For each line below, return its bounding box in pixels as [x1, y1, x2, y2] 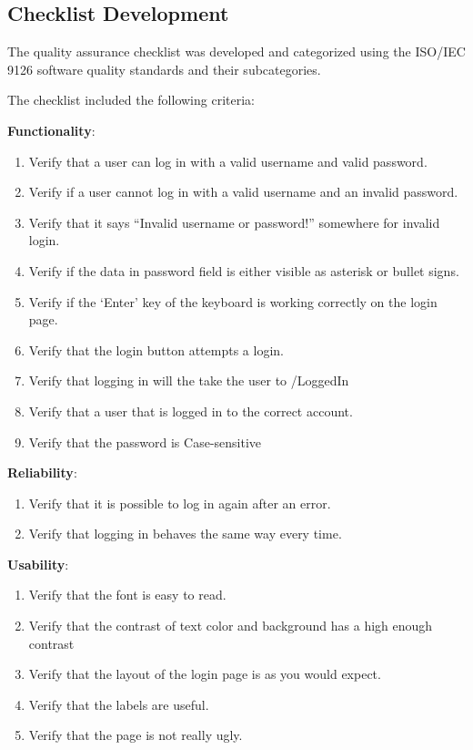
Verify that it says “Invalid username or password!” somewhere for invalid [28, 212, 440, 231]
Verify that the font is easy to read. [28, 585, 226, 604]
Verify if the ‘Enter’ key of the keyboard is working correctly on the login [28, 292, 438, 311]
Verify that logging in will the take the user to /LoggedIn [28, 371, 349, 390]
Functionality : [7, 120, 96, 139]
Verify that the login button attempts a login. [28, 340, 284, 359]
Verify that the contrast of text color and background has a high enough [28, 616, 433, 635]
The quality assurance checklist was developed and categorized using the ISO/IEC [7, 42, 466, 61]
